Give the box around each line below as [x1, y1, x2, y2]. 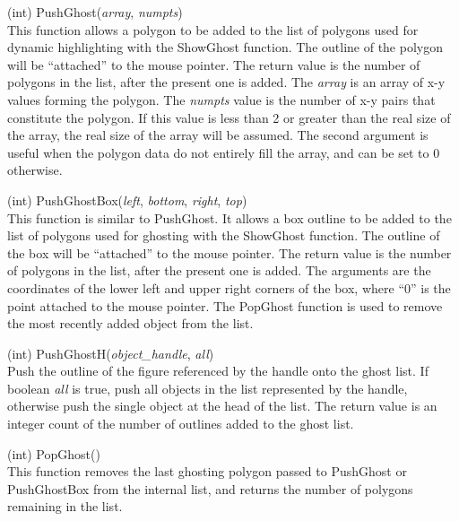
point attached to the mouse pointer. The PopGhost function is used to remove [7, 296, 443, 315]
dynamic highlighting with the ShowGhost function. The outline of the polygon [7, 38, 443, 56]
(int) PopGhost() [7, 444, 100, 463]
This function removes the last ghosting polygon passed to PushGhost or [7, 462, 407, 481]
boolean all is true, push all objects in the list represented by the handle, [7, 378, 408, 397]
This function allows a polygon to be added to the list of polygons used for [7, 20, 419, 39]
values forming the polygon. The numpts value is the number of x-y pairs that [7, 90, 436, 109]
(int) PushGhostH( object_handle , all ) [7, 343, 214, 362]
